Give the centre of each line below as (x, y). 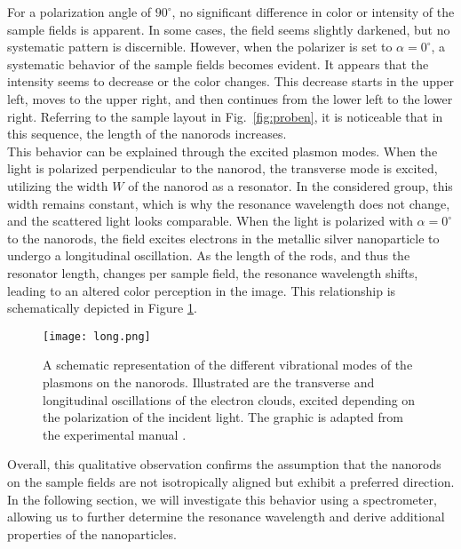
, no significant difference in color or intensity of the (313, 12)
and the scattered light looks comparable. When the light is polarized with (210, 221)
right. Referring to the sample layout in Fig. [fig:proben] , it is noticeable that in (225, 116)
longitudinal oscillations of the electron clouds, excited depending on (229, 399)
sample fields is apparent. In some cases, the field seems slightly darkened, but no (229, 29)
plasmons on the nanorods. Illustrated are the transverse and (209, 382)
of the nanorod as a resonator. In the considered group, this (290, 185)
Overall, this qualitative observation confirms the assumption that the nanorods (224, 464)
